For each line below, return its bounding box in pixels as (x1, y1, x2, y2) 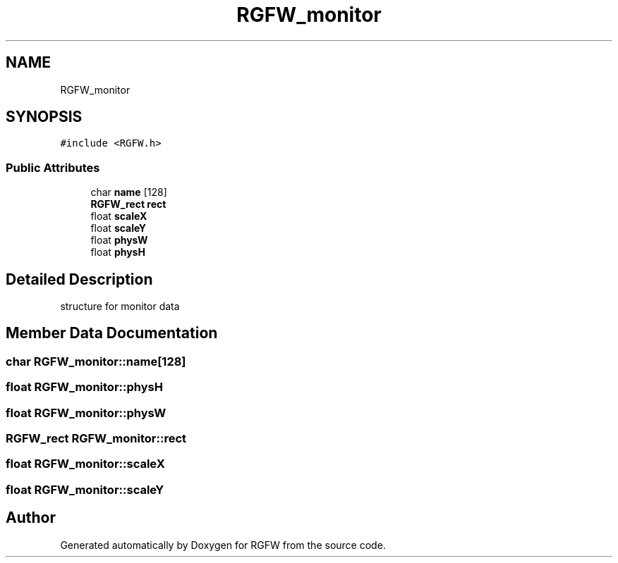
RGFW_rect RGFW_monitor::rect (6, 431, 187, 445)
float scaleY (90, 222, 146, 235)
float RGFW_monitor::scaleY (6, 482, 164, 497)
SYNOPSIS (6, 108, 83, 126)
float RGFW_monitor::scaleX (6, 457, 165, 471)
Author (6, 509, 56, 527)
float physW (90, 234, 148, 247)
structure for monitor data (60, 300, 180, 313)
